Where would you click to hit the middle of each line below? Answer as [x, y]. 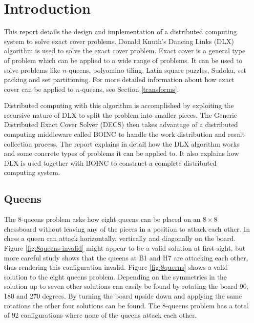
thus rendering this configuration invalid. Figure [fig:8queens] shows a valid [116, 267]
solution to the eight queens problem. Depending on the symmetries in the [115, 276]
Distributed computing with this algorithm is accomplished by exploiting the [119, 105]
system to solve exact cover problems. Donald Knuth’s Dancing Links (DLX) [119, 41]
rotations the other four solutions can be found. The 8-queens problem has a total [127, 305]
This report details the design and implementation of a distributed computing [120, 32]
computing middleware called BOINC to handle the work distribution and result [124, 134]
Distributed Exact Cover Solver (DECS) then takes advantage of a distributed [121, 124]
